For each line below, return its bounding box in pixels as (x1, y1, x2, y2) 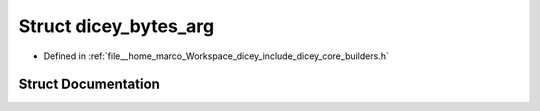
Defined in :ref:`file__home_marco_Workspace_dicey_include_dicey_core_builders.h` (43, 50, 389, 62)
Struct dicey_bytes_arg (18, 15, 215, 37)
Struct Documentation (18, 76, 160, 93)
